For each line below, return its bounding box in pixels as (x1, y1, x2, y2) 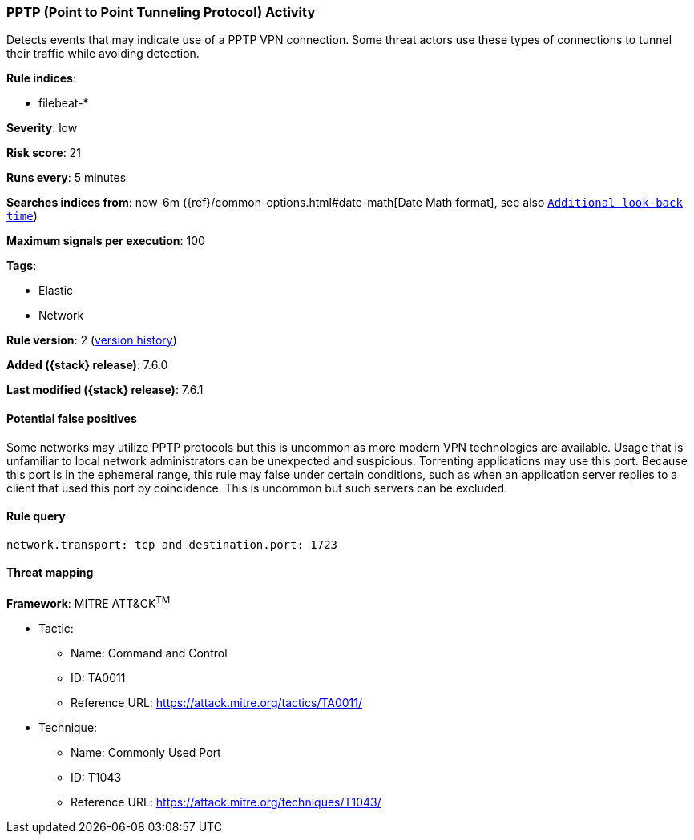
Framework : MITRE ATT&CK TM (6, 594, 171, 610)
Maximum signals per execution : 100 (6, 234, 205, 248)
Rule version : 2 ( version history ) (6, 333, 177, 348)
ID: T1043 (71, 770, 122, 784)
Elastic (38, 283, 74, 298)
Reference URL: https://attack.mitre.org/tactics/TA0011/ (71, 695, 363, 709)
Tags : (6, 259, 37, 273)
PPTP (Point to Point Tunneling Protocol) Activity (6, 4, 316, 20)
